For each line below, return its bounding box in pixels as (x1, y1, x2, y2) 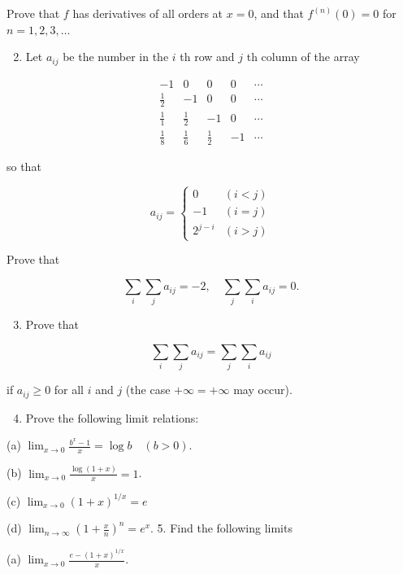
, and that (253, 5, 304, 21)
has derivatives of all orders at (72, 5, 223, 21)
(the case (125, 381, 171, 398)
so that (6, 157, 41, 174)
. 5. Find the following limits (150, 519, 292, 537)
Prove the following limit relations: (25, 409, 199, 426)
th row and (180, 48, 235, 65)
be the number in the (63, 48, 169, 65)
